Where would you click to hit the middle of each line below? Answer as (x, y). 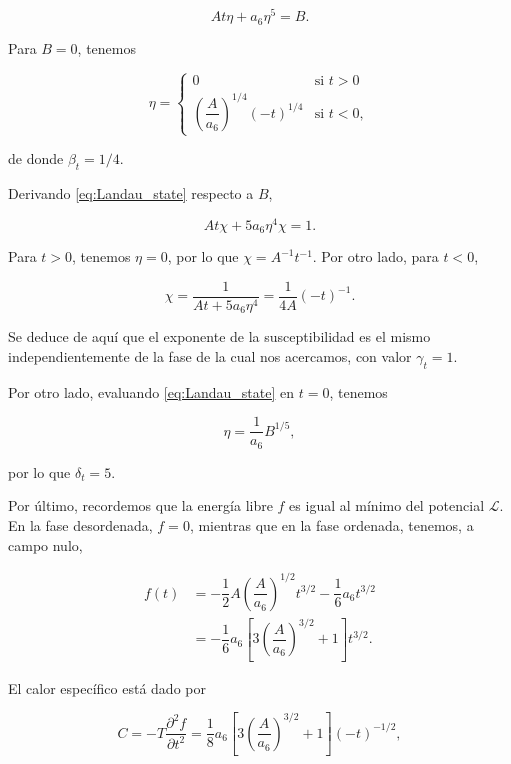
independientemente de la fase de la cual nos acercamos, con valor (210, 355)
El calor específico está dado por (107, 687)
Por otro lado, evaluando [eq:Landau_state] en (151, 391)
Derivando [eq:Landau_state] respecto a (131, 192)
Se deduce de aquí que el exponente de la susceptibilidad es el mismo (219, 336)
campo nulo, (45, 544)
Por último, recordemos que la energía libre (140, 505)
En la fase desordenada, (80, 524)
